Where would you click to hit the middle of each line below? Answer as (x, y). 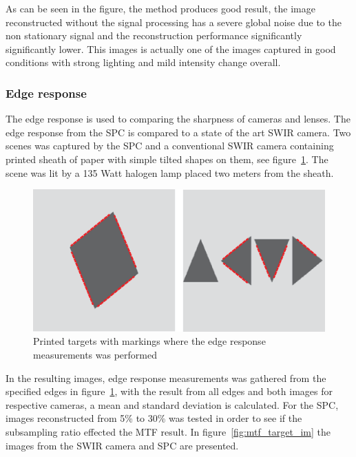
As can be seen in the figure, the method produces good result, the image (160, 8)
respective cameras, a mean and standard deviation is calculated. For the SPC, (172, 404)
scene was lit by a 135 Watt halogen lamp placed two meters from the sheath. (170, 172)
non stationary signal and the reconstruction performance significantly (154, 35)
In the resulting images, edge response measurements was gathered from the (166, 378)
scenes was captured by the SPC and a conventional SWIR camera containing (170, 146)
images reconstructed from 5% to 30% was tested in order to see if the (154, 418)
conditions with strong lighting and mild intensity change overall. (143, 62)
